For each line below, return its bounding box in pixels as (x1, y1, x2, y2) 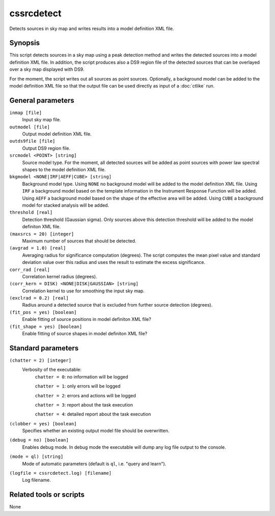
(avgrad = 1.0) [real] (9, 245, 66, 251)
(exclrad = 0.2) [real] (9, 295, 69, 301)
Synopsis (9, 39, 40, 47)
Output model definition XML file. (22, 131, 92, 137)
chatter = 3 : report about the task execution (35, 401, 133, 408)
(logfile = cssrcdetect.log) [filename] (9, 470, 112, 476)
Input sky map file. (22, 117, 61, 123)
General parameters (9, 96, 75, 104)
